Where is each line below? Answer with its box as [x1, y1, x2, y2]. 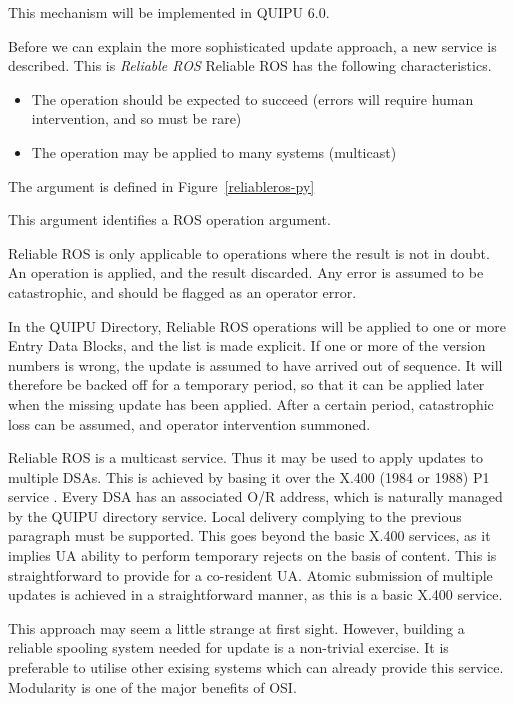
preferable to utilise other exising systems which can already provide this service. [8, 657, 504, 678]
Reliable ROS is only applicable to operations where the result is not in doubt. [8, 242, 490, 263]
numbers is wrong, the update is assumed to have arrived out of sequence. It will [8, 354, 503, 375]
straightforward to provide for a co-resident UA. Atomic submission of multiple [8, 564, 493, 585]
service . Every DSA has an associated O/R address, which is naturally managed [8, 486, 503, 507]
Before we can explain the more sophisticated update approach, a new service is [8, 35, 497, 56]
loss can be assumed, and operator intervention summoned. [8, 413, 371, 434]
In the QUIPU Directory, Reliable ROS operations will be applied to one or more [8, 315, 507, 336]
